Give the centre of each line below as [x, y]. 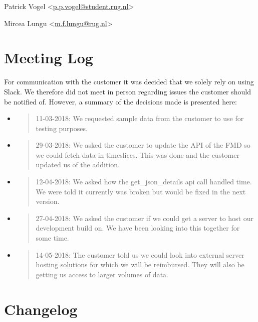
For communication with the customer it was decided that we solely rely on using [129, 82]
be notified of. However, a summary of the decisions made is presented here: [120, 101]
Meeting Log [49, 58]
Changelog [41, 309]
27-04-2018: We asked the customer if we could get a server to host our [145, 218]
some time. [52, 238]
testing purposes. [62, 128]
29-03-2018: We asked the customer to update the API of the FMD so [143, 145]
